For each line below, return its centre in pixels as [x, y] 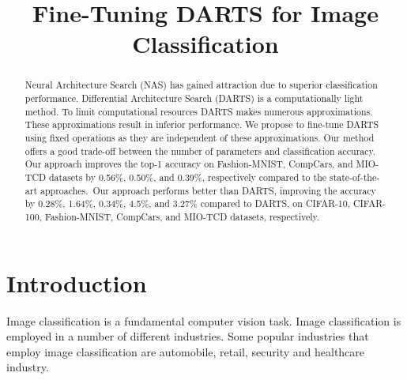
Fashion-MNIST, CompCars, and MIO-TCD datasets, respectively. [182, 216]
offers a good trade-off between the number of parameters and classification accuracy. [200, 150]
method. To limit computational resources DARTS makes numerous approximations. [199, 111]
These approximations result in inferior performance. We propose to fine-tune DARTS [202, 124]
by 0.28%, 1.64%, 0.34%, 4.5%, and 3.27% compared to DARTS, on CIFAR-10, [188, 203]
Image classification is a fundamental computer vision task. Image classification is [204, 320]
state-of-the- [354, 177]
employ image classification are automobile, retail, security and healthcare [186, 351]
